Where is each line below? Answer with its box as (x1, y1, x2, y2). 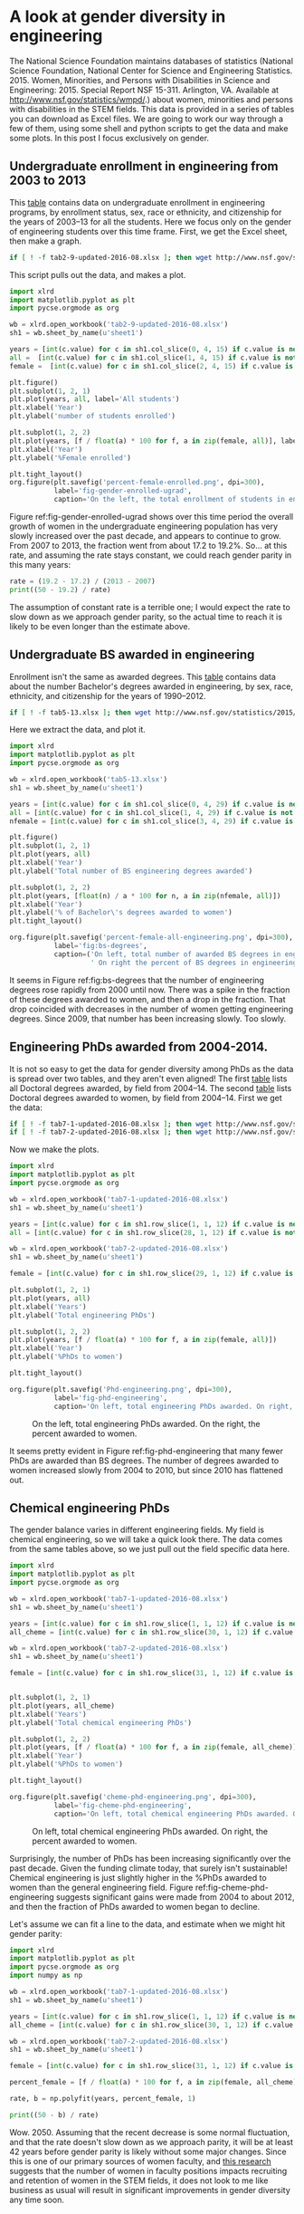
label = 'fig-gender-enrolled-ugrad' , (53, 486, 193, 495)
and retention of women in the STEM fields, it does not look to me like (9, 2175, 269, 2186)
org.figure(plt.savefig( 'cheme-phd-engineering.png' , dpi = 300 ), (9, 1792, 257, 1801)
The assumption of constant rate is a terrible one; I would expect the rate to (9, 601, 291, 612)
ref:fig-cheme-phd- (195, 1882, 269, 1893)
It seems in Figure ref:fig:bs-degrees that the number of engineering (9, 974, 265, 985)
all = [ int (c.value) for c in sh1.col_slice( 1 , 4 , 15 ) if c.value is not (9, 353, 298, 362)
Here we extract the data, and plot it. (9, 724, 147, 735)
